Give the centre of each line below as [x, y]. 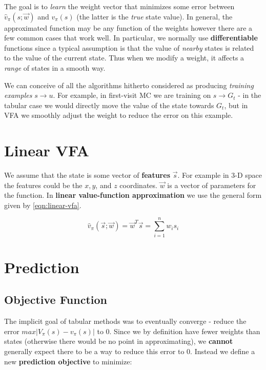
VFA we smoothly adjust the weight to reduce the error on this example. [119, 115]
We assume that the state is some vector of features [87, 175]
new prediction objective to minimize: [68, 361]
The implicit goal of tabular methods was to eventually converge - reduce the [125, 321]
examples [18, 95]
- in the [250, 95]
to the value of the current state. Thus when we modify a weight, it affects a [124, 58]
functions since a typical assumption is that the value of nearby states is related [129, 47]
